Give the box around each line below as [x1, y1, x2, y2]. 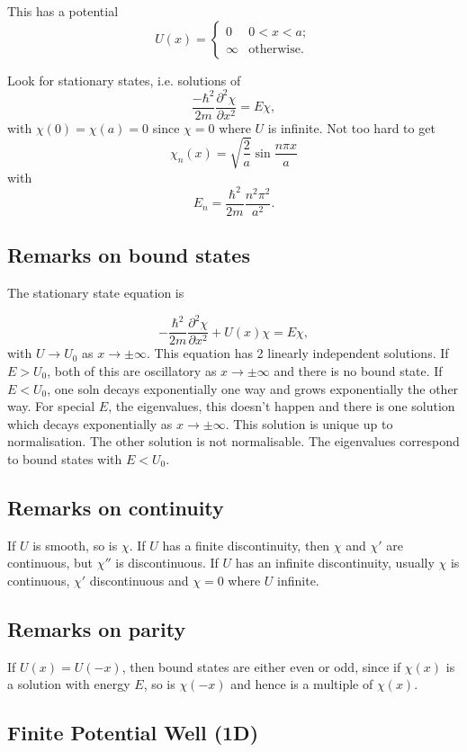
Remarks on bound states [7, 241, 250, 269]
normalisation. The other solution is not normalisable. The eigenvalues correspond [7, 432, 460, 451]
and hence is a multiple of [230, 675, 373, 694]
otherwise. [248, 42, 304, 56]
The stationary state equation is [7, 283, 184, 302]
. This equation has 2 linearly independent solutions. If [146, 344, 449, 363]
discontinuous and [89, 570, 189, 589]
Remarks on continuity [7, 493, 224, 521]
